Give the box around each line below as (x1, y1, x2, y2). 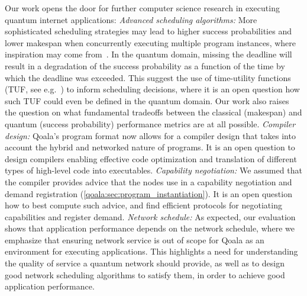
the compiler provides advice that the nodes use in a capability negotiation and (5, 175, 292, 188)
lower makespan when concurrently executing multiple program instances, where (5, 36, 296, 49)
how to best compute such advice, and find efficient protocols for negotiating (5, 199, 282, 211)
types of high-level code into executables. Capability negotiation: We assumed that (5, 164, 302, 176)
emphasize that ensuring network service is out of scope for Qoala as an (5, 233, 264, 246)
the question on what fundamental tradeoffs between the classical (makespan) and (5, 106, 302, 118)
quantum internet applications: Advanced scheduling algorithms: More (5, 13, 257, 25)
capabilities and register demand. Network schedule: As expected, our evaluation (5, 210, 296, 223)
